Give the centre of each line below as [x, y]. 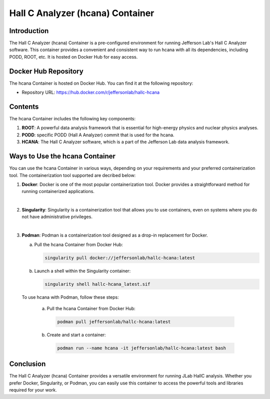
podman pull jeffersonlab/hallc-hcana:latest [114, 322]
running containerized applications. [58, 191]
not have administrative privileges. [57, 217]
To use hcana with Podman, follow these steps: [70, 297]
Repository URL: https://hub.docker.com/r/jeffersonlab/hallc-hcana [91, 92]
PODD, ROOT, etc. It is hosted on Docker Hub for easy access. [73, 57]
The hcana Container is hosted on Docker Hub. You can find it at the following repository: [101, 83]
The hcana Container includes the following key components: [72, 119]
